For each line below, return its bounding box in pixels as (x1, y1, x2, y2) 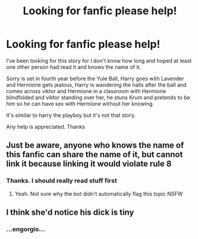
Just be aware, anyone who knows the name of (6, 141, 184, 151)
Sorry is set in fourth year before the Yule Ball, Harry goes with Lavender (6, 75, 184, 82)
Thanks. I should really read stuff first (6, 177, 117, 185)
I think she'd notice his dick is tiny (6, 208, 134, 218)
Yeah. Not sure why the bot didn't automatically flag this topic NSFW (14, 190, 183, 197)
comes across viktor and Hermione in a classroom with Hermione (6, 87, 166, 94)
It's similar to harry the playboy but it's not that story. (6, 111, 136, 119)
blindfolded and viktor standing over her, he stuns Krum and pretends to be (6, 94, 190, 101)
